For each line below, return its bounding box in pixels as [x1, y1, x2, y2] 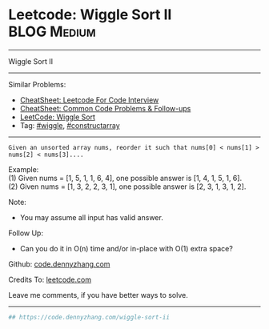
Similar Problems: [8, 79, 66, 89]
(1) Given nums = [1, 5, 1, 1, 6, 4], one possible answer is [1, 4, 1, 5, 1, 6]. [8, 173, 243, 183]
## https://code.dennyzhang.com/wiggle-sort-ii [8, 313, 171, 321]
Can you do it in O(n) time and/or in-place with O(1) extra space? [19, 243, 234, 253]
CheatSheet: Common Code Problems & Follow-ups [19, 103, 191, 113]
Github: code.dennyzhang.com [8, 259, 110, 269]
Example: [8, 164, 39, 174]
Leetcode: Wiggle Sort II [8, 6, 172, 24]
